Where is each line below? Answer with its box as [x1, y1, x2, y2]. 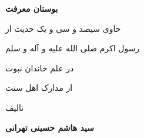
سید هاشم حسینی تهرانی [5, 121, 94, 133]
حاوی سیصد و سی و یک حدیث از [5, 22, 121, 34]
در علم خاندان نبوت [5, 61, 74, 74]
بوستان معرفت [5, 2, 58, 14]
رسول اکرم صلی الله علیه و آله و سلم [5, 42, 140, 54]
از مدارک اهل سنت [5, 81, 73, 94]
